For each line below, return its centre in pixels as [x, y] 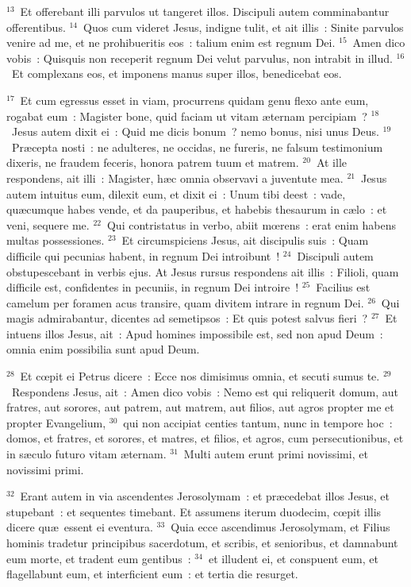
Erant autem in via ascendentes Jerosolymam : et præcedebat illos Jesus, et [205, 496]
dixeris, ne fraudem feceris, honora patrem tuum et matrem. [153, 162]
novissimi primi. [45, 469]
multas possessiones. [56, 240]
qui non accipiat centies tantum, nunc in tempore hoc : [258, 422]
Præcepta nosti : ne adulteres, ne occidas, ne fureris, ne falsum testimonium [197, 147]
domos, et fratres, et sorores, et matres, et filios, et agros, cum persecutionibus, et [205, 438]
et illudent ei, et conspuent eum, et [293, 558]
